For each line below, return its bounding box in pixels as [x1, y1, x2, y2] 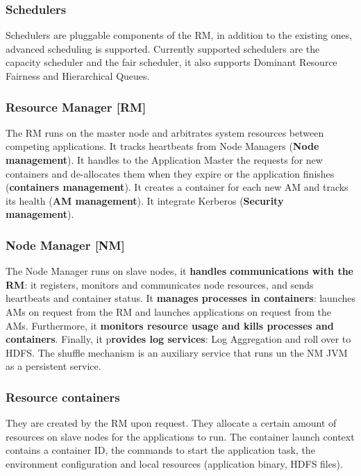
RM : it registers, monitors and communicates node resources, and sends [6, 277, 314, 291]
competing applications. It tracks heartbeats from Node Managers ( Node [6, 139, 319, 153]
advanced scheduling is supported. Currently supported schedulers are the [6, 41, 320, 56]
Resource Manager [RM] [6, 98, 146, 115]
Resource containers [6, 388, 120, 405]
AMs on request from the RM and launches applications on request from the [6, 304, 331, 318]
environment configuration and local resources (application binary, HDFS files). [6, 456, 343, 470]
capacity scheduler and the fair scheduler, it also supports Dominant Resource [6, 55, 337, 69]
